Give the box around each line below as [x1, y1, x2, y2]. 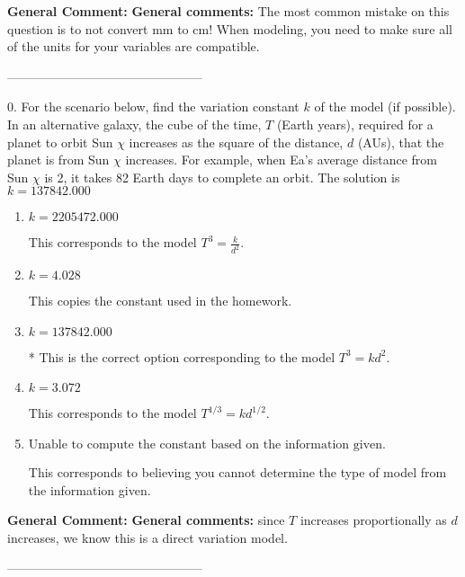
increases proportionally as [300, 510, 447, 529]
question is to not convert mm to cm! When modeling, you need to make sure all [7, 19, 452, 38]
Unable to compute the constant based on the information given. [28, 439, 386, 451]
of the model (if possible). [314, 97, 456, 116]
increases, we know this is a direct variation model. [7, 528, 288, 546]
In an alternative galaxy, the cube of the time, [7, 114, 262, 133]
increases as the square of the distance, [129, 132, 344, 151]
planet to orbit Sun [7, 132, 113, 151]
